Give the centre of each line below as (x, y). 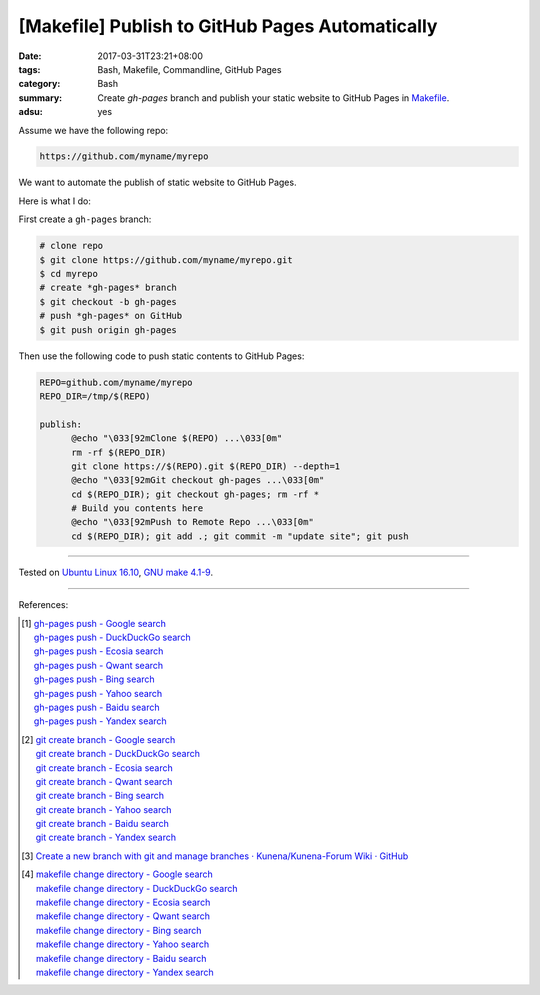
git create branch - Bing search (100, 796)
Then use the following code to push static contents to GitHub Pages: (161, 356)
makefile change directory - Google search (124, 874)
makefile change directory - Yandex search (124, 972)
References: (43, 605)
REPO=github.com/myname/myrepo (116, 382)
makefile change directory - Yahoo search (122, 944)
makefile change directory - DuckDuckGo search (136, 888)
